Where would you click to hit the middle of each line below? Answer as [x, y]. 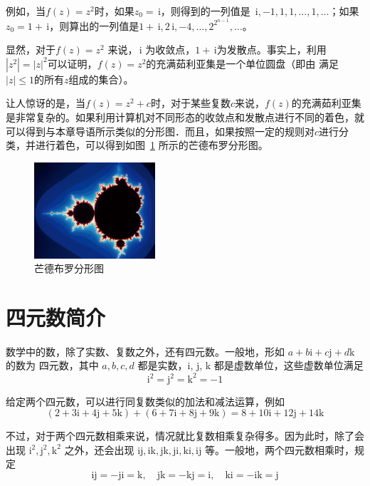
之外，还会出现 [99, 449]
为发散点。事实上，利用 [271, 50]
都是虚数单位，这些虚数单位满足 [289, 365]
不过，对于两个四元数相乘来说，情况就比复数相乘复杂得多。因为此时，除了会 [185, 436]
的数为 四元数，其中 [52, 365]
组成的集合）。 [101, 79]
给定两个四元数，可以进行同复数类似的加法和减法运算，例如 [145, 401]
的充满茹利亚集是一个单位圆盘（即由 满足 [243, 63]
